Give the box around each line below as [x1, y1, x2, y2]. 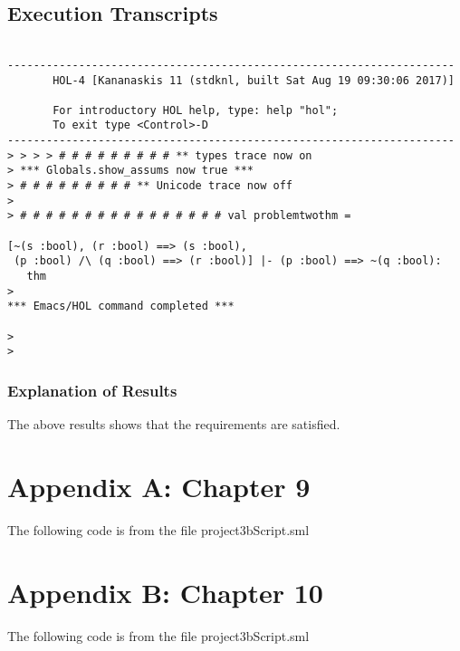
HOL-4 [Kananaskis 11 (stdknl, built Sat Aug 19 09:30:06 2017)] [53, 73, 455, 87]
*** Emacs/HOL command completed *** [7, 300, 235, 313]
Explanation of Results [7, 378, 177, 401]
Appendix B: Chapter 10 [7, 573, 323, 610]
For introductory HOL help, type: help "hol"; [53, 103, 339, 117]
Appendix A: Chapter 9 [7, 467, 311, 504]
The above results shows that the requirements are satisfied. [7, 415, 340, 434]
